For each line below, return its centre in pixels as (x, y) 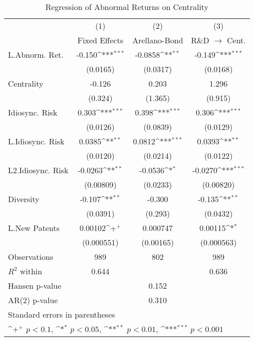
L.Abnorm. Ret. (36, 55)
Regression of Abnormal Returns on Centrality (127, 7)
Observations (31, 257)
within (31, 271)
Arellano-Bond (158, 40)
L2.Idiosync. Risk (38, 170)
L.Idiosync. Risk (36, 141)
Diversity (24, 199)
